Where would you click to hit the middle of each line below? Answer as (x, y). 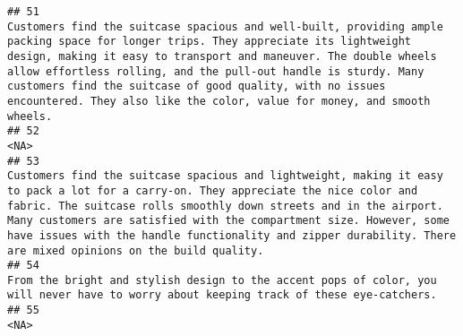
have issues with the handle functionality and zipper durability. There (232, 235)
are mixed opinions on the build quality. (136, 250)
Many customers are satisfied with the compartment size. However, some (228, 221)
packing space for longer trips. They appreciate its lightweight (210, 42)
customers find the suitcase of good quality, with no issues (197, 86)
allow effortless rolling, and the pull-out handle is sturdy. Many (216, 71)
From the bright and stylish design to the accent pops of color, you (222, 280)
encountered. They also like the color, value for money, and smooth (219, 101)
